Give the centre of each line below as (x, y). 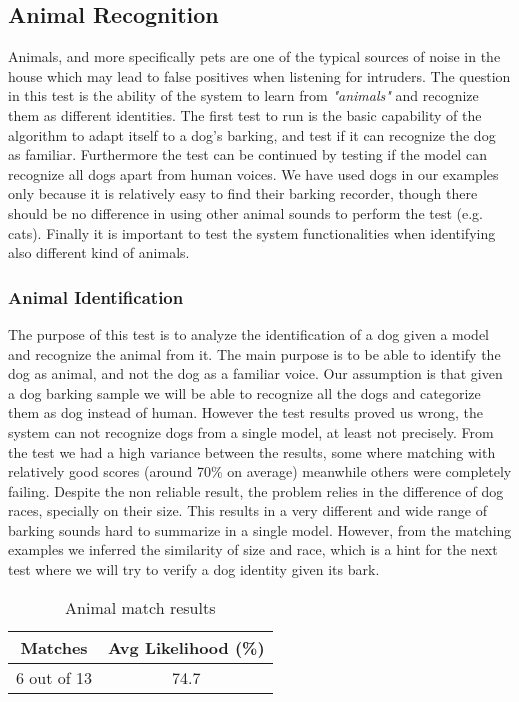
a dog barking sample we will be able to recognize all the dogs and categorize (244, 392)
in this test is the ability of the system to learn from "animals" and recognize (243, 95)
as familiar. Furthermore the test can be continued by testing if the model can (247, 154)
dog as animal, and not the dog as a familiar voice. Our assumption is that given (255, 373)
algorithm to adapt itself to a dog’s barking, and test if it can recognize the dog (252, 134)
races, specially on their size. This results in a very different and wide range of (247, 510)
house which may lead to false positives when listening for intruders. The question (259, 75)
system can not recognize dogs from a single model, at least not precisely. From (251, 431)
